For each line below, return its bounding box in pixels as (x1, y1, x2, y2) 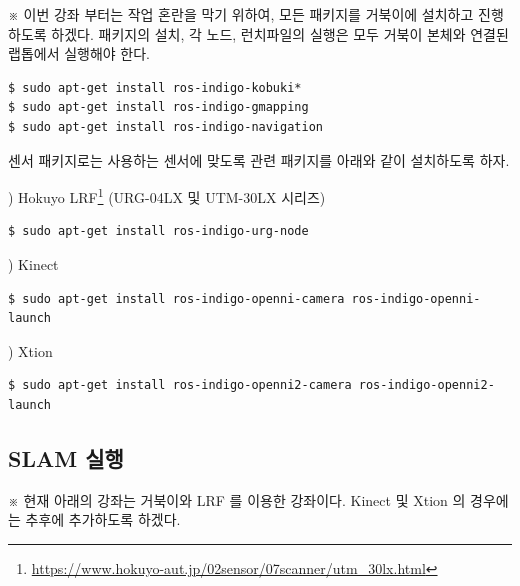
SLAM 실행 (8, 442, 124, 473)
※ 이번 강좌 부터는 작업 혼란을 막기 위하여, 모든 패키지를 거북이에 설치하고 (8, 4, 474, 24)
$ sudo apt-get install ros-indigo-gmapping (8, 100, 309, 115)
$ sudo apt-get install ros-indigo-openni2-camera (8, 378, 352, 393)
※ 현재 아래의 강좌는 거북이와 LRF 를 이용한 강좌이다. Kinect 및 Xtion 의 (8, 489, 466, 510)
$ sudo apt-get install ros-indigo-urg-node (8, 224, 309, 239)
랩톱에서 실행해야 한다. (8, 43, 151, 64)
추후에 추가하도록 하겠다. (25, 509, 181, 530)
